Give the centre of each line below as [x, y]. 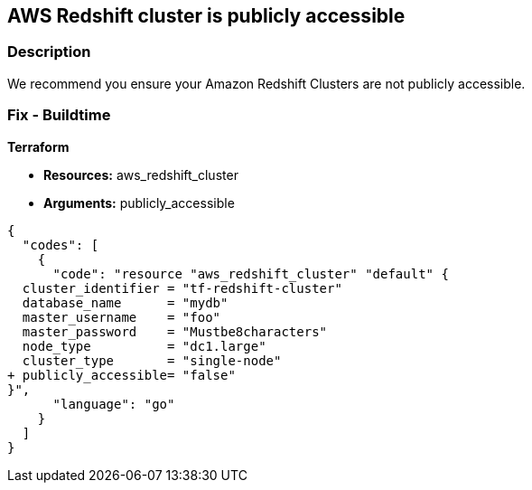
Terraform [38, 146]
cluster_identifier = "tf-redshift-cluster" [182, 288]
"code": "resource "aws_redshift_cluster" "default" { [251, 273]
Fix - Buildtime [59, 115]
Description [49, 52]
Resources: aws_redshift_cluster [141, 174]
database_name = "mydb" [125, 302]
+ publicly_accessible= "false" [121, 375]
